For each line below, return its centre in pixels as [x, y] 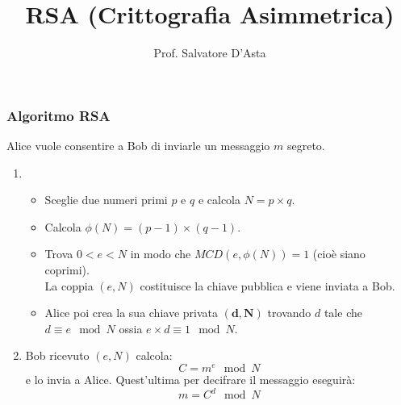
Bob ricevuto [57, 355]
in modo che [161, 254]
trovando [289, 313]
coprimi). [67, 269]
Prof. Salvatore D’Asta [210, 53]
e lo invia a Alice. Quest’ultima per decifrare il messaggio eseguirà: [190, 380]
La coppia [69, 285]
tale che [343, 313]
